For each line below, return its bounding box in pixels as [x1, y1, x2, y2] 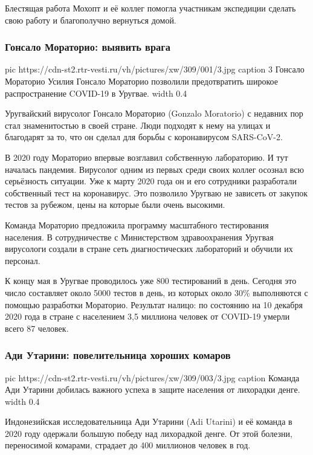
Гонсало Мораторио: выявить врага [5, 39, 170, 54]
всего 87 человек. [5, 321, 69, 334]
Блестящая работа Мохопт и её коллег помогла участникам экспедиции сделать [5, 2, 296, 14]
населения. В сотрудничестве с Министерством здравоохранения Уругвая [5, 230, 274, 243]
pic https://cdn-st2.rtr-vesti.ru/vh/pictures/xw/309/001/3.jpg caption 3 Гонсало [5, 63, 305, 76]
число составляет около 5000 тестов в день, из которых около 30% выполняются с [5, 286, 308, 298]
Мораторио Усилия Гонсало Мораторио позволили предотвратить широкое [5, 75, 278, 87]
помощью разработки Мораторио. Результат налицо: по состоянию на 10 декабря [5, 298, 303, 311]
